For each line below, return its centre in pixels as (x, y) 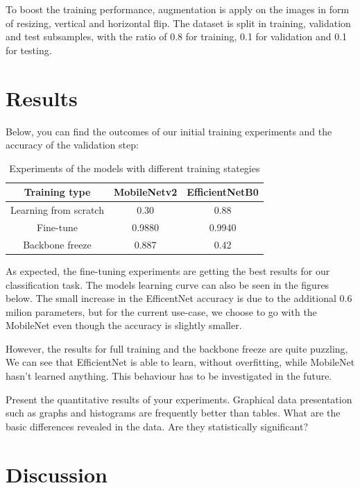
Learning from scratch (57, 210)
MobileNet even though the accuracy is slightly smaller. (124, 325)
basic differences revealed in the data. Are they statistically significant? (157, 426)
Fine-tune (57, 227)
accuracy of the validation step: (72, 145)
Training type (57, 192)
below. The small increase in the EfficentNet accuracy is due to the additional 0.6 (179, 298)
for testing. (29, 50)
